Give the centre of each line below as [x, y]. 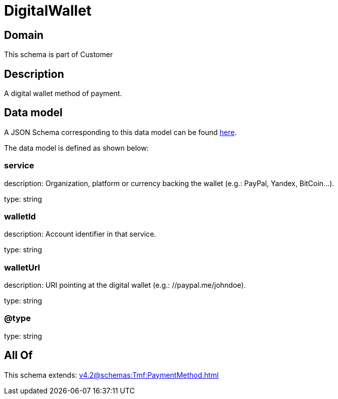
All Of [18, 356]
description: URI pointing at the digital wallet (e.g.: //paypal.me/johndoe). [125, 285]
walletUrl [22, 267]
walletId [20, 216]
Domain [24, 35]
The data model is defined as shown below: [77, 148]
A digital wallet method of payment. [63, 94]
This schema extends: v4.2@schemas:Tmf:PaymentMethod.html [111, 375]
